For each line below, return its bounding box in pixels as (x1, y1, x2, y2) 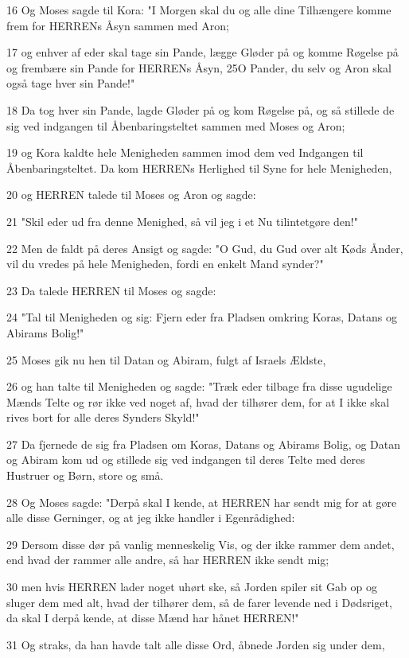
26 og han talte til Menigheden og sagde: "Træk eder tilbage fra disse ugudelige (6, 378, 392, 395)
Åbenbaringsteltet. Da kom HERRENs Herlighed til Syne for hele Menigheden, (6, 159, 392, 176)
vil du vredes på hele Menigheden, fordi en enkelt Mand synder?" (6, 255, 324, 272)
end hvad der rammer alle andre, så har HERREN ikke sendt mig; (6, 551, 329, 568)
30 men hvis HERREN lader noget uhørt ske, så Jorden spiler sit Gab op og (6, 578, 377, 595)
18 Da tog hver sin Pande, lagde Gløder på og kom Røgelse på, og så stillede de (6, 101, 395, 118)
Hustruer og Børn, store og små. (6, 467, 164, 484)
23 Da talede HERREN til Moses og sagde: (6, 282, 216, 298)
